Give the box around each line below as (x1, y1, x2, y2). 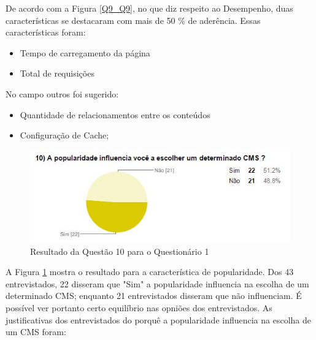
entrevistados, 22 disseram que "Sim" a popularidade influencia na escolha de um (6, 277, 309, 290)
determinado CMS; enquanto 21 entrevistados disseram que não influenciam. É (6, 289, 302, 302)
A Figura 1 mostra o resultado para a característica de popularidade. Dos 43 (6, 265, 294, 278)
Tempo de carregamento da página (20, 46, 150, 59)
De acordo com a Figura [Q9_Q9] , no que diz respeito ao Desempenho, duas (6, 2, 293, 14)
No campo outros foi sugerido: (6, 87, 119, 100)
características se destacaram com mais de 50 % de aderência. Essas (6, 13, 261, 26)
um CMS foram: (6, 325, 66, 338)
